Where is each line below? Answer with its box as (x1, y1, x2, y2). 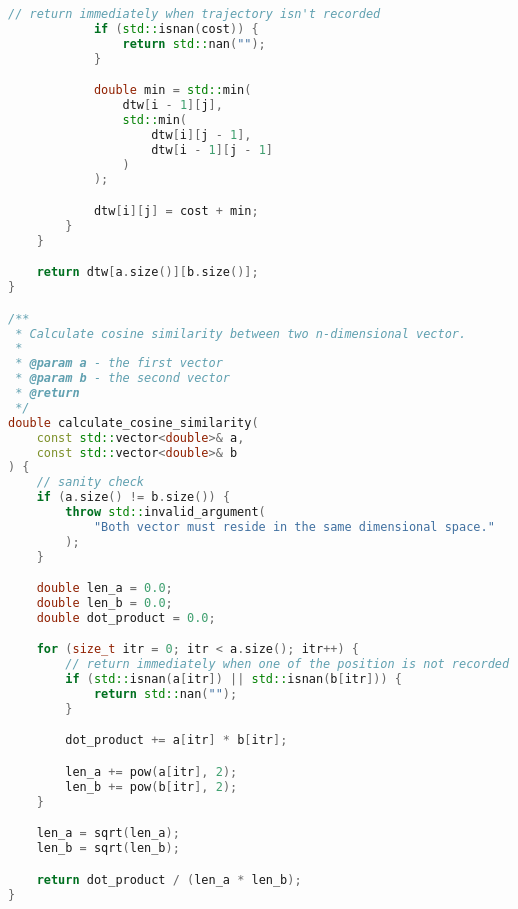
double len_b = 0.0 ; (36, 596, 173, 611)
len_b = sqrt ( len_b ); (36, 841, 180, 856)
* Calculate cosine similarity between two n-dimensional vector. (15, 326, 467, 341)
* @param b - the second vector (15, 371, 230, 386)
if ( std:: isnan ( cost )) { (93, 21, 259, 36)
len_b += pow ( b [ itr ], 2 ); (65, 779, 238, 794)
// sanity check (36, 475, 145, 490)
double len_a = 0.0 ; (36, 581, 173, 596)
